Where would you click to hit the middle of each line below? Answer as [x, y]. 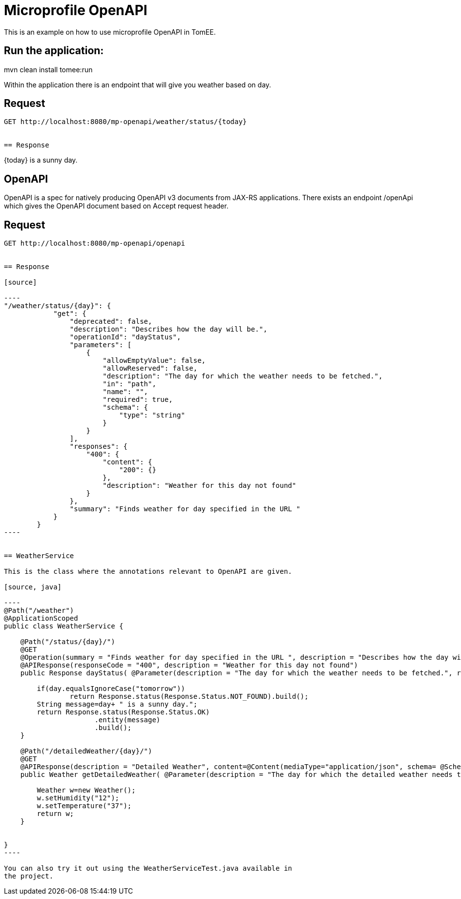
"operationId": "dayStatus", [125, 337]
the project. [29, 876]
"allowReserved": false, [150, 368]
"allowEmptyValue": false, [154, 361]
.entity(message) [127, 720]
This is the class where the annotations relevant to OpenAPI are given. [148, 572]
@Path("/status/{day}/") [68, 642]
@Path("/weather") [39, 611]
